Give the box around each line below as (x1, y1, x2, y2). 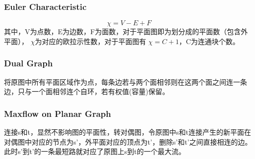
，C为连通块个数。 (179, 36, 240, 46)
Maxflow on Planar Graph (4, 107, 111, 119)
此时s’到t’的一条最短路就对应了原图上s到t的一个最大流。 (4, 146, 186, 157)
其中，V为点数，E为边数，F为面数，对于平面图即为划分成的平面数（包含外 (4, 26, 248, 37)
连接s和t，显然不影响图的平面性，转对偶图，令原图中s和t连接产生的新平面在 (4, 127, 251, 137)
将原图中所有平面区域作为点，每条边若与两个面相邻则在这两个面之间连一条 (4, 76, 247, 87)
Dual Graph (4, 57, 53, 69)
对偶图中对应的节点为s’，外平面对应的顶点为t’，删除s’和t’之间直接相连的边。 (4, 136, 252, 147)
